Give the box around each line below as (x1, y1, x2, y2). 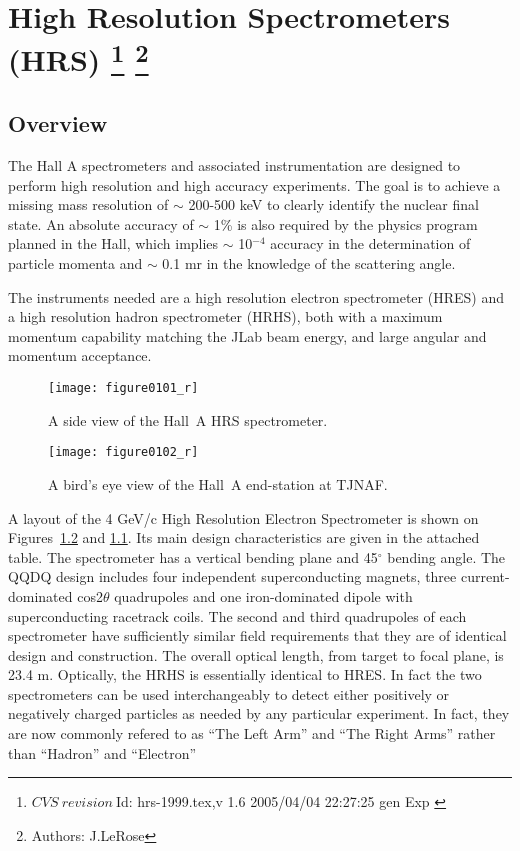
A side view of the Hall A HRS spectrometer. (48, 409, 328, 430)
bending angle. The (387, 546, 506, 567)
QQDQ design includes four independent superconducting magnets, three (8, 566, 457, 587)
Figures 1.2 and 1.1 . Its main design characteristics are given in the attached (8, 527, 480, 548)
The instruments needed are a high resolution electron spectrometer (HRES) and (8, 286, 504, 307)
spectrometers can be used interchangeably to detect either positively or (8, 683, 450, 704)
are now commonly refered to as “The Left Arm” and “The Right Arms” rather (8, 723, 496, 744)
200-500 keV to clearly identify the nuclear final (188, 194, 479, 215)
